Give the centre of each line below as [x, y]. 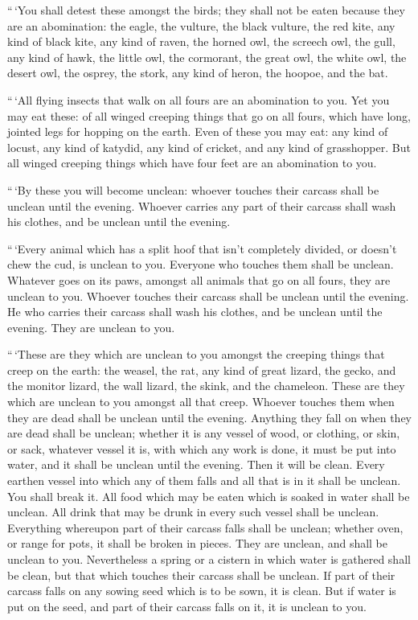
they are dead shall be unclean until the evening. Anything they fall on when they [209, 417]
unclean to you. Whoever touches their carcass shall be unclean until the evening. [208, 296]
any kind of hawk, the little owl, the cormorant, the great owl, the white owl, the [207, 57]
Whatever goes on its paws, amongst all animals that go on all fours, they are [199, 279]
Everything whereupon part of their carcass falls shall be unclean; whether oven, [205, 527]
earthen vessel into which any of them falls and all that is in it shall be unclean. [204, 480]
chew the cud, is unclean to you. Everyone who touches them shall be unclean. [201, 264]
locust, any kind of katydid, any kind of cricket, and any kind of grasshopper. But [209, 147]
